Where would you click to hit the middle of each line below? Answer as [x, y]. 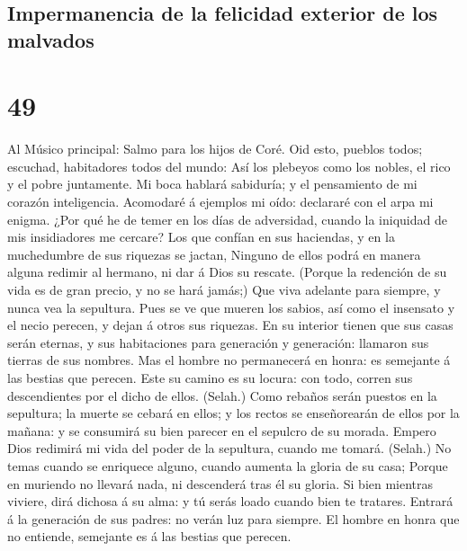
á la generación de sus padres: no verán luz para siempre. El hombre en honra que [233, 518]
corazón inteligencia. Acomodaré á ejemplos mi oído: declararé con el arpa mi [220, 202]
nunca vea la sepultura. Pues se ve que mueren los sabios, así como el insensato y [231, 307]
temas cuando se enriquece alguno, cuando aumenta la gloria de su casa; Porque [228, 465]
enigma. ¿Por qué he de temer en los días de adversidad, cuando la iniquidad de [227, 219]
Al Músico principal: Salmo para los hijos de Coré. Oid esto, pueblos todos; [215, 149]
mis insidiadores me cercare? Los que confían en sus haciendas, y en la [201, 237]
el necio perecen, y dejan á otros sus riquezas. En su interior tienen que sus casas [230, 325]
